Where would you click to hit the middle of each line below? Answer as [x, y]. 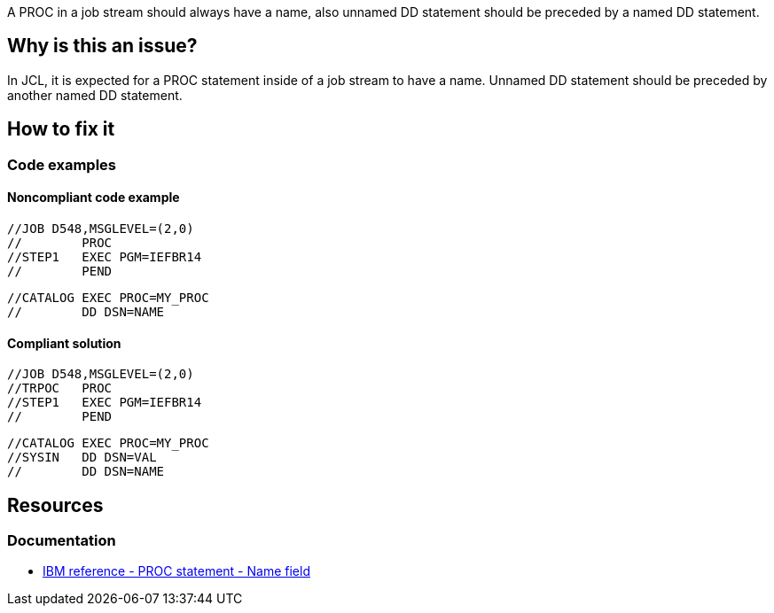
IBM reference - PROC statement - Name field [176, 571]
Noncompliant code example [94, 198]
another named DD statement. [95, 95]
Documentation [62, 540]
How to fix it [61, 129]
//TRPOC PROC [60, 388]
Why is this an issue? [102, 46]
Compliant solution [64, 343]
